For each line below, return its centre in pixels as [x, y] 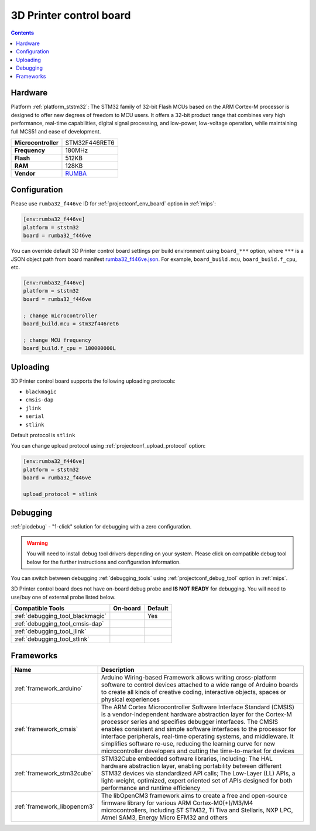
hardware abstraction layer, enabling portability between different [191, 765]
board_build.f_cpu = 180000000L [70, 348]
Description [118, 669]
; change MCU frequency [57, 340]
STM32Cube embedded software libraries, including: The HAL [187, 758]
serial [35, 416]
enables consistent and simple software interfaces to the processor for [199, 729]
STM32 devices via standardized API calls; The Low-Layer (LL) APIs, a [198, 773]
